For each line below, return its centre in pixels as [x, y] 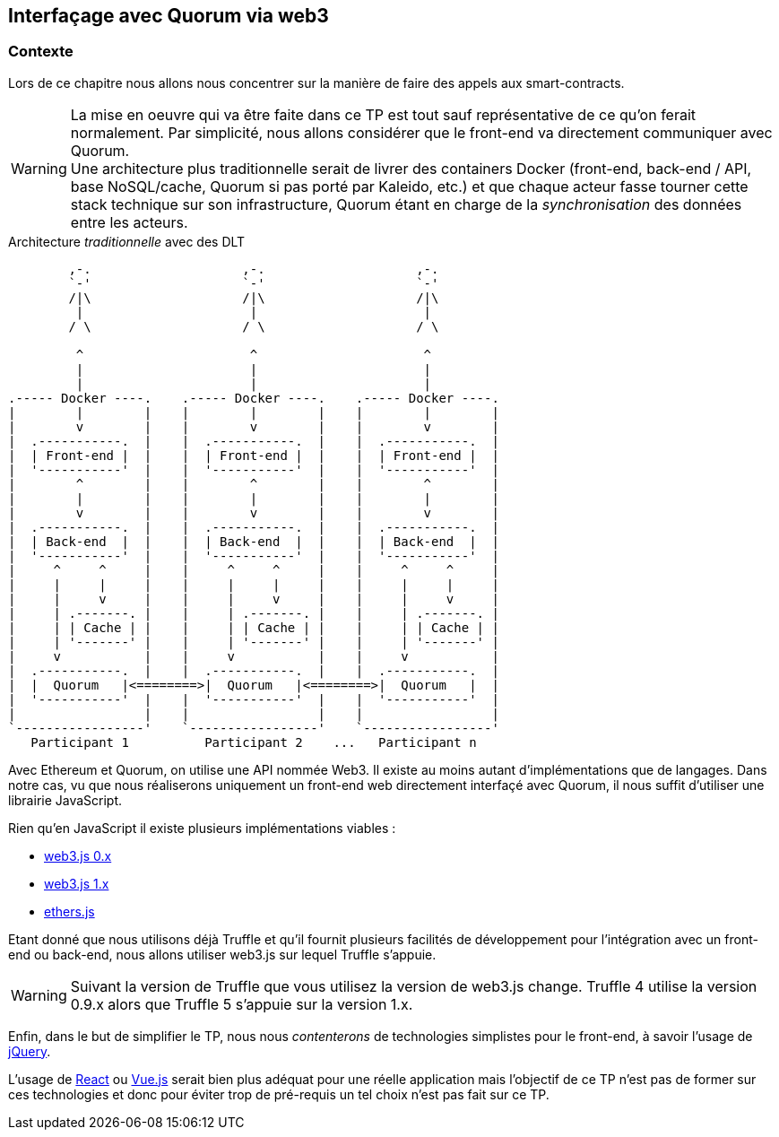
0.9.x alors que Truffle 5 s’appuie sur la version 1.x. [242, 1004]
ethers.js [69, 911]
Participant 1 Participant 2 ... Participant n [254, 742]
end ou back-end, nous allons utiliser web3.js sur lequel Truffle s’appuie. [222, 954]
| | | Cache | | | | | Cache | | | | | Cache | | [254, 627]
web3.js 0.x [78, 855]
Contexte [41, 52]
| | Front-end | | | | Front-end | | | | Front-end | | [254, 455]
